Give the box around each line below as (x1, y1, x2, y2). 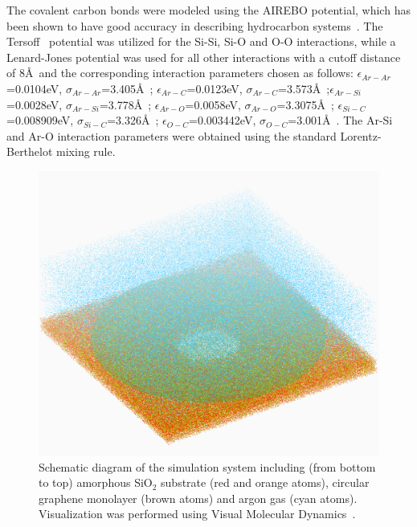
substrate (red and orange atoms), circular (161, 474, 370, 491)
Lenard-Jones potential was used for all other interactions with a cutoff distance (6, 48, 401, 65)
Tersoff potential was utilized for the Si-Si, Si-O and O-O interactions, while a (6, 33, 396, 50)
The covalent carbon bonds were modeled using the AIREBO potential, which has (6, 2, 411, 18)
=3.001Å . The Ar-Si (288, 112, 393, 129)
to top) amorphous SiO (39, 474, 153, 491)
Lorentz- (340, 127, 382, 144)
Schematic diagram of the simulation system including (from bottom (39, 458, 376, 475)
